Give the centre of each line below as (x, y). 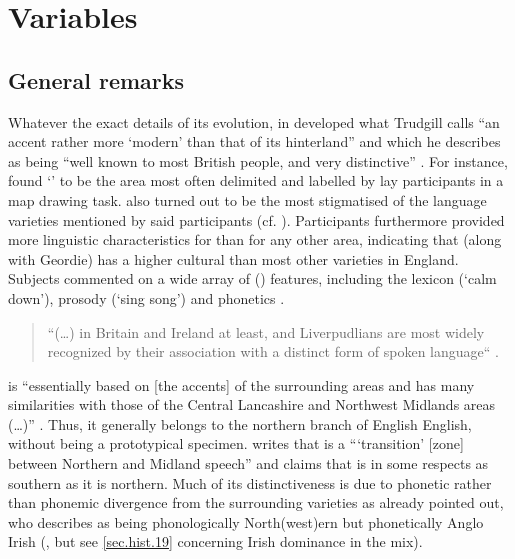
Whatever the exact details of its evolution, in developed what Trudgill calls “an (254, 121)
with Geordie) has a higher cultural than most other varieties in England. (233, 258)
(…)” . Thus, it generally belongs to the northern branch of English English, (240, 423)
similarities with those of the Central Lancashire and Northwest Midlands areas (252, 404)
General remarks (96, 79)
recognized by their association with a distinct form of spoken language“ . (273, 351)
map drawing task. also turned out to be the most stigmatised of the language (247, 199)
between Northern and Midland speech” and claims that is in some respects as (248, 463)
